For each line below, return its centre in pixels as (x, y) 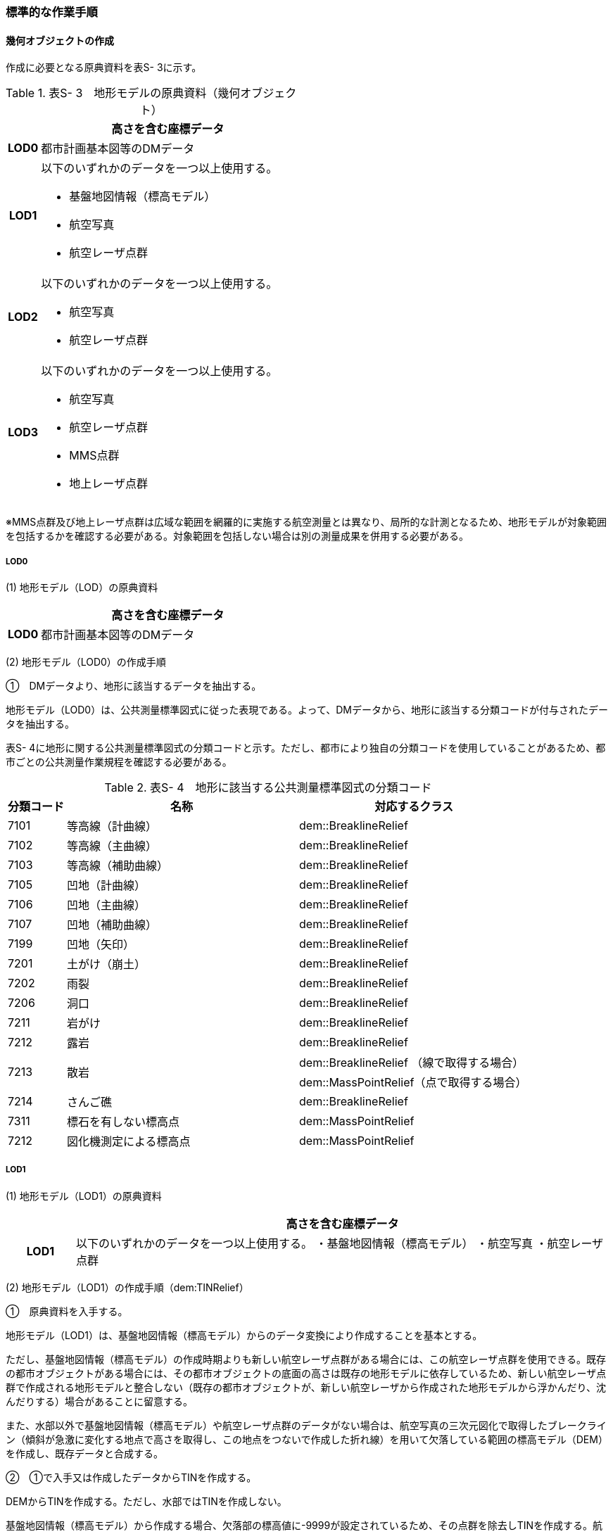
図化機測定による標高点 (129, 1141)
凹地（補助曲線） (112, 925)
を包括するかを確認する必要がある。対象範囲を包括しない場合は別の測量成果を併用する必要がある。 (237, 536)
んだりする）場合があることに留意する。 (99, 1401)
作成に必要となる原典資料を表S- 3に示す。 (104, 68)
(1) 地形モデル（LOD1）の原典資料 (84, 1196)
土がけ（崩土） (107, 964)
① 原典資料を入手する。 (67, 1311)
